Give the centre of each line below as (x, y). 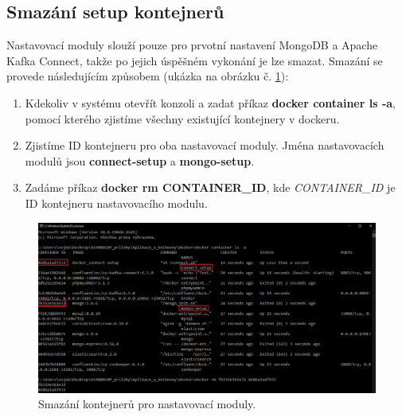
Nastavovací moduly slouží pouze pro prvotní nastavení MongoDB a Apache (192, 45)
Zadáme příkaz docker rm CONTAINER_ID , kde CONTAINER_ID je (210, 187)
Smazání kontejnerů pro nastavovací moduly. (147, 404)
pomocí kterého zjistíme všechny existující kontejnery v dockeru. (182, 118)
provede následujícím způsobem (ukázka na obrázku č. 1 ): (148, 76)
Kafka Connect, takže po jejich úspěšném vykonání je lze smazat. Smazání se (195, 60)
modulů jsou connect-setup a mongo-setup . (140, 160)
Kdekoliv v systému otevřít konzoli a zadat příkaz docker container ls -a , (211, 102)
